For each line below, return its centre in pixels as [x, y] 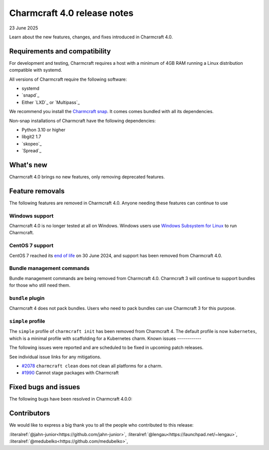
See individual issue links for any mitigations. [55, 357]
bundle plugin [27, 298]
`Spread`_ [32, 151]
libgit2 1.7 [31, 137]
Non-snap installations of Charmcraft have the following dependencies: [82, 121]
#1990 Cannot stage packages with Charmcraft [70, 373]
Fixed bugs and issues [45, 387]
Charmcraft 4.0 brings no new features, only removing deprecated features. [87, 177]
